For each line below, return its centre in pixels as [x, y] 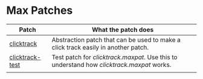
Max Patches [40, 11]
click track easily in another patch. [100, 47]
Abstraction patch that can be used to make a [116, 40]
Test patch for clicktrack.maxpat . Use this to [114, 57]
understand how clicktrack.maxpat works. [111, 65]
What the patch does [123, 30]
